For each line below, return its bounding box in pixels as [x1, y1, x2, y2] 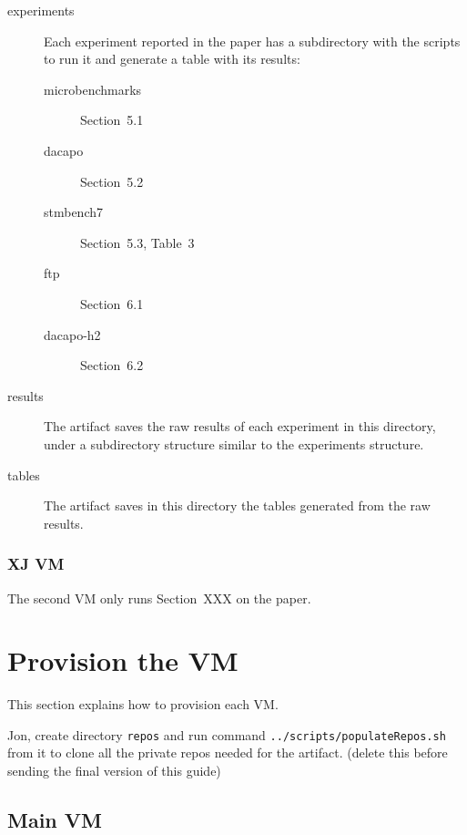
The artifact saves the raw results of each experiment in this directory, [44, 417, 436, 436]
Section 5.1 [80, 110, 144, 129]
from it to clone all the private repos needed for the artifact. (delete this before [7, 743, 448, 762]
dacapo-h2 [44, 325, 101, 344]
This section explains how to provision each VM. [7, 695, 279, 714]
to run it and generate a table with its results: [44, 49, 300, 68]
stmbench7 [44, 202, 104, 222]
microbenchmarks [44, 79, 142, 98]
